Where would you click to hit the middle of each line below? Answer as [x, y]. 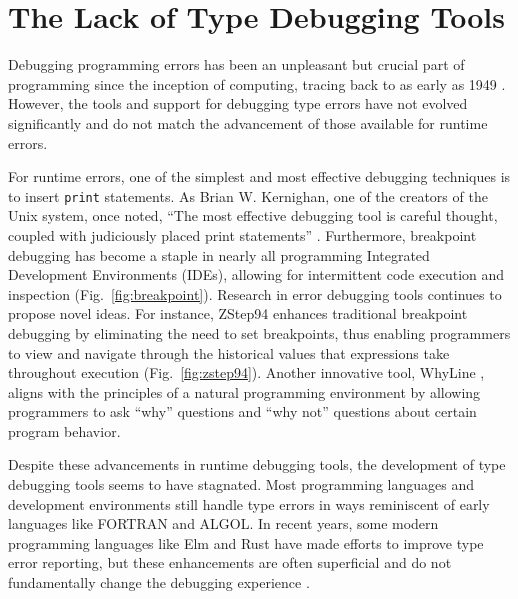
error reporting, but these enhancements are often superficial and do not [230, 562]
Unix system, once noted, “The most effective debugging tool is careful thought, [253, 215]
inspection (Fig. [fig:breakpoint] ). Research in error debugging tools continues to [255, 293]
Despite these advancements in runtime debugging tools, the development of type [257, 464]
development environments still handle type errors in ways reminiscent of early [249, 503]
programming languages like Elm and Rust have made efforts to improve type [246, 542]
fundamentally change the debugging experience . [159, 582]
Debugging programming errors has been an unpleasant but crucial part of [236, 64]
